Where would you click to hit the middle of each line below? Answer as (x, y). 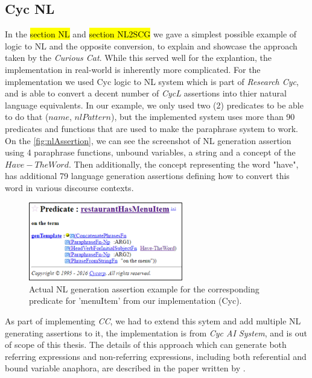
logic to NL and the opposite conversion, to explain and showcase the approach (151, 46)
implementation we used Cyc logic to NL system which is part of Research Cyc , (152, 81)
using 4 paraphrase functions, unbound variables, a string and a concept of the (150, 152)
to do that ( (27, 117)
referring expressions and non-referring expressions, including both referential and (156, 356)
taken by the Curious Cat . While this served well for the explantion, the (138, 58)
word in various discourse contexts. (69, 187)
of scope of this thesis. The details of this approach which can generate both (146, 345)
